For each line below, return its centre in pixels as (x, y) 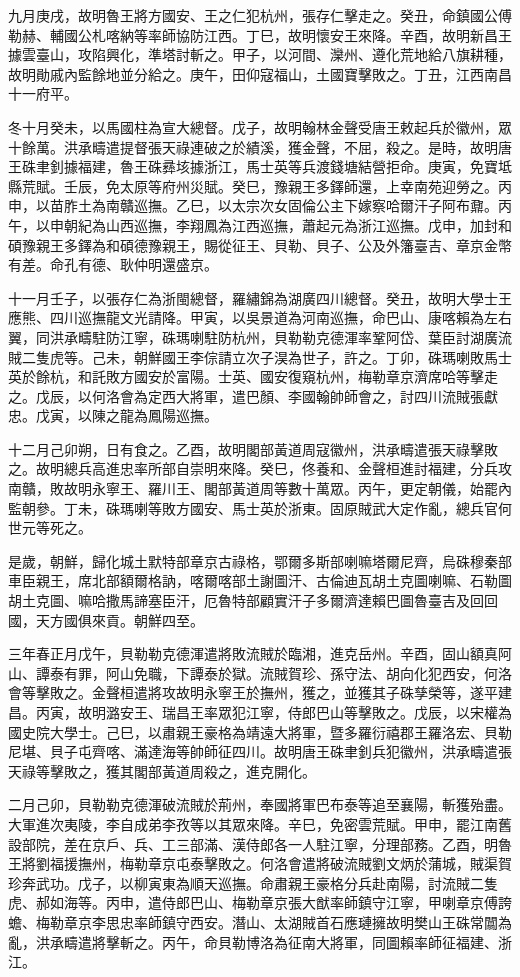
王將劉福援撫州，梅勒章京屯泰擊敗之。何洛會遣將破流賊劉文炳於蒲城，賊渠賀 (260, 863)
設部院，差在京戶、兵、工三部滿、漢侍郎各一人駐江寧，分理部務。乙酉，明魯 (260, 843)
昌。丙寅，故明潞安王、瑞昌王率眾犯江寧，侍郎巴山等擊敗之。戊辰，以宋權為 (260, 712)
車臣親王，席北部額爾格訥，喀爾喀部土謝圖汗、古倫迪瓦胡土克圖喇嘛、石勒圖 (260, 580)
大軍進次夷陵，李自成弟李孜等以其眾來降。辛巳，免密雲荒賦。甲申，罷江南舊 (260, 823)
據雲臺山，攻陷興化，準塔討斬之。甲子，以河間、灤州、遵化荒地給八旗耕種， (260, 54)
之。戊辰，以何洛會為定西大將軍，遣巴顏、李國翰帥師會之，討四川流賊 (239, 395)
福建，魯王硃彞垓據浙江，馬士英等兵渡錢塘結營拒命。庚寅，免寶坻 (294, 166)
